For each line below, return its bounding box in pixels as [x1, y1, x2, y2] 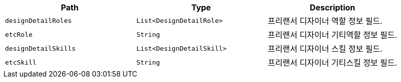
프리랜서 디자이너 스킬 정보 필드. [268, 44, 382, 54]
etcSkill [5, 58, 37, 66]
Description [310, 2, 355, 12]
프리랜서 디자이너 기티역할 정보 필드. [268, 30, 397, 40]
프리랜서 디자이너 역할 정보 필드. [268, 16, 382, 26]
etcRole [5, 30, 33, 38]
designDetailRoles [5, 16, 72, 24]
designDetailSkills [5, 44, 76, 52]
